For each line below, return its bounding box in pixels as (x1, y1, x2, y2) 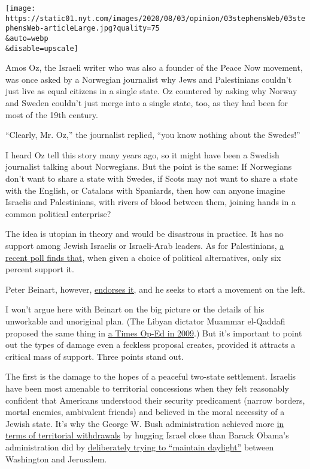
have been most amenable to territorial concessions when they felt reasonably (5, 381, 289, 394)
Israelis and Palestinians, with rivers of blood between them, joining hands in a (5, 196, 296, 208)
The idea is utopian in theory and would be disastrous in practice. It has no (5, 227, 284, 240)
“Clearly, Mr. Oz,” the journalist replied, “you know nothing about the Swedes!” (5, 128, 300, 141)
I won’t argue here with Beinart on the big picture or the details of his (5, 303, 265, 315)
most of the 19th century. (5, 108, 98, 121)
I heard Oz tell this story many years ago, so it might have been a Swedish (5, 148, 279, 161)
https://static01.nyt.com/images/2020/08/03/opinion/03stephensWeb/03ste (5, 14, 306, 23)
